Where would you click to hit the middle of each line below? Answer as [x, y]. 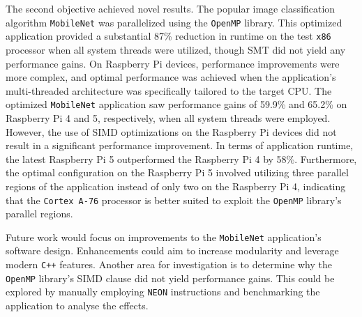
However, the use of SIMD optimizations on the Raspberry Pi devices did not [171, 131]
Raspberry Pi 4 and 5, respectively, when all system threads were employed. [168, 117]
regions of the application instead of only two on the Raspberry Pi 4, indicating [176, 186]
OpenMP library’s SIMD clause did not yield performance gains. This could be [170, 278]
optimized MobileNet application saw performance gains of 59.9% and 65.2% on [176, 104]
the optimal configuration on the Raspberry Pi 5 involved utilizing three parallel [177, 172]
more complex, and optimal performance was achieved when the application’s [171, 77]
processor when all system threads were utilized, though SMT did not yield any [176, 49]
